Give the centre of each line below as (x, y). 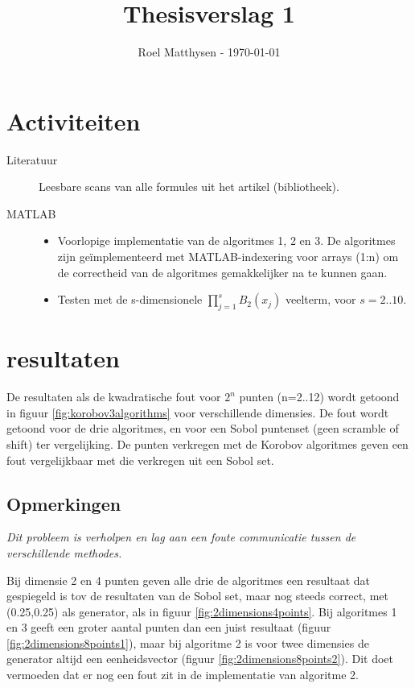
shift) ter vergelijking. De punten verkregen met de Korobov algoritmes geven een (207, 443)
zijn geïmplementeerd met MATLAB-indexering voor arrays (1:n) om (228, 257)
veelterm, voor (321, 299)
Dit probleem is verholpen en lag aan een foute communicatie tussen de (181, 537)
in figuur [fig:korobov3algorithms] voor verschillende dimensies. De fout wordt (198, 412)
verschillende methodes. (64, 552)
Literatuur (32, 159)
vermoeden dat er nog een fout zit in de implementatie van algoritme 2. (183, 675)
